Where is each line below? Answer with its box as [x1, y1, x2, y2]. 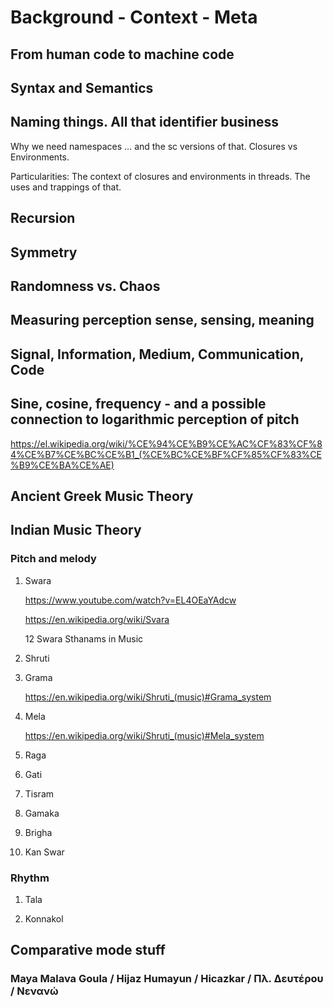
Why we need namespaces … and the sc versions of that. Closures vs [10, 140, 298, 152]
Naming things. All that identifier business [10, 114, 280, 131]
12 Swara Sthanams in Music [24, 632, 144, 645]
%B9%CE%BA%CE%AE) [10, 459, 115, 471]
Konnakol [24, 912, 64, 925]
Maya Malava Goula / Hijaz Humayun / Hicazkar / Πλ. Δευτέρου [10, 972, 324, 986]
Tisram [24, 787, 55, 800]
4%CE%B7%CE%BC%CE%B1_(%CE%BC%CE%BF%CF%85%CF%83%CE [10, 448, 322, 460]
